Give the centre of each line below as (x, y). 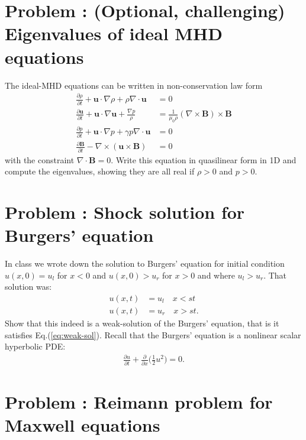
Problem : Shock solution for (125, 211)
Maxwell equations (83, 424)
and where (216, 275)
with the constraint (40, 159)
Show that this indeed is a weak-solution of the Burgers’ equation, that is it (142, 323)
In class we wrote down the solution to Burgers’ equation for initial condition (145, 263)
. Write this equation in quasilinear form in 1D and (204, 159)
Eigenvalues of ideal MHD (114, 33)
